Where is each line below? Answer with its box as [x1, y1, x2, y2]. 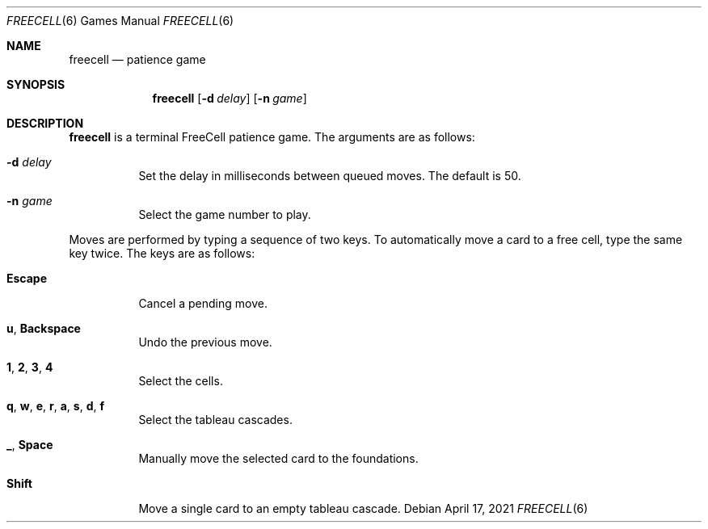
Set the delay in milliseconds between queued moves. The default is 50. [138, 169, 521, 183]
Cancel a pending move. [138, 296, 268, 310]
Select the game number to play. [138, 208, 311, 221]
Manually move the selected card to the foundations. [138, 451, 419, 465]
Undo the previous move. [138, 335, 272, 349]
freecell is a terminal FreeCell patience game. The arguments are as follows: [69, 130, 475, 144]
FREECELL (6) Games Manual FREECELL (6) [6, 14, 234, 27]
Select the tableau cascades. [138, 413, 293, 426]
